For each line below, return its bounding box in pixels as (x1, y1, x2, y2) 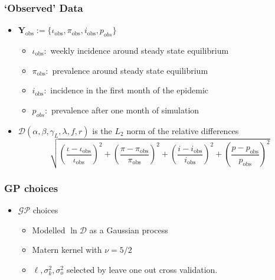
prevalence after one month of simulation (51, 103, 199, 116)
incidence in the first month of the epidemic (50, 84, 208, 96)
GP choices (4, 180, 58, 195)
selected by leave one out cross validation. (66, 263, 218, 275)
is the (92, 124, 112, 136)
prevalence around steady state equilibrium (52, 64, 208, 76)
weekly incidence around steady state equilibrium (50, 44, 229, 57)
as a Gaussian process (89, 223, 168, 236)
